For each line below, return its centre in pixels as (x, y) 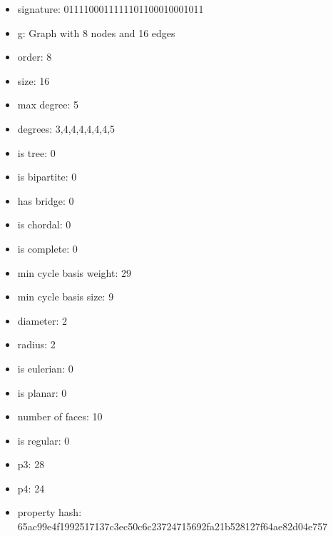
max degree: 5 (48, 105)
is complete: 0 (47, 248)
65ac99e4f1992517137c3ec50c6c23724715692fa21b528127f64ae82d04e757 (173, 526)
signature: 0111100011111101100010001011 (111, 9)
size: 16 (34, 80)
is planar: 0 (42, 392)
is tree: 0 (36, 152)
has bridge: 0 (46, 200)
